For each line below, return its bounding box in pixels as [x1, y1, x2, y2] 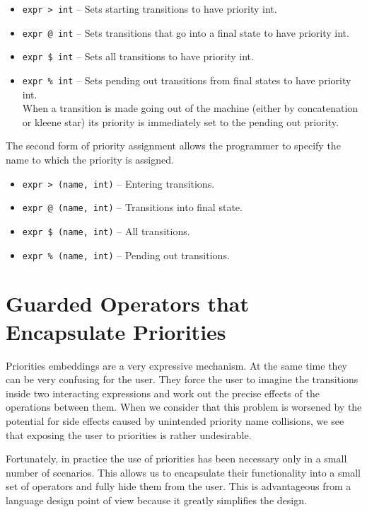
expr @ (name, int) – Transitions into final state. [22, 200, 243, 215]
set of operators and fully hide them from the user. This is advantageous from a [6, 479, 351, 494]
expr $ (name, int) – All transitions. [22, 223, 190, 238]
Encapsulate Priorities [6, 317, 226, 346]
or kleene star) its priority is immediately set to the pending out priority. [22, 114, 339, 129]
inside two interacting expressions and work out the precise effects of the [6, 385, 320, 400]
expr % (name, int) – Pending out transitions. [22, 247, 230, 262]
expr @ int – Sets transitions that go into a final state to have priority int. [22, 25, 349, 40]
